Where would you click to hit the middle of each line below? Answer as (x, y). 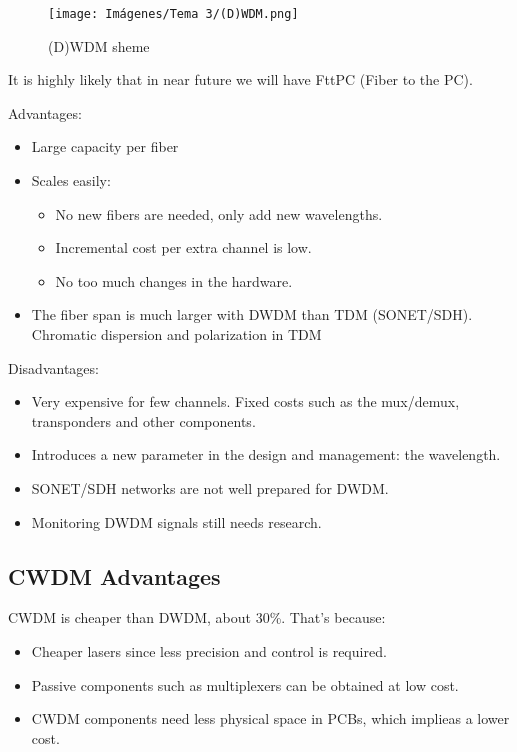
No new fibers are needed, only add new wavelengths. (219, 213)
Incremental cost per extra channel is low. (183, 247)
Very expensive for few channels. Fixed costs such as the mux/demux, (245, 401)
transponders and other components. (143, 420)
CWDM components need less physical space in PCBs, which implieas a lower (270, 718)
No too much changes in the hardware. (174, 280)
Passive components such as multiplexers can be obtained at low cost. (245, 684)
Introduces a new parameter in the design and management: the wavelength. (266, 454)
